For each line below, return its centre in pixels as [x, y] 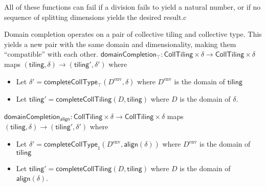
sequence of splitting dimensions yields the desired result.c [95, 17]
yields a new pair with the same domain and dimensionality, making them [120, 44]
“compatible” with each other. [51, 54]
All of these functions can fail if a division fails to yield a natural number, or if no [132, 7]
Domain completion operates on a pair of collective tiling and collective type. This [133, 34]
